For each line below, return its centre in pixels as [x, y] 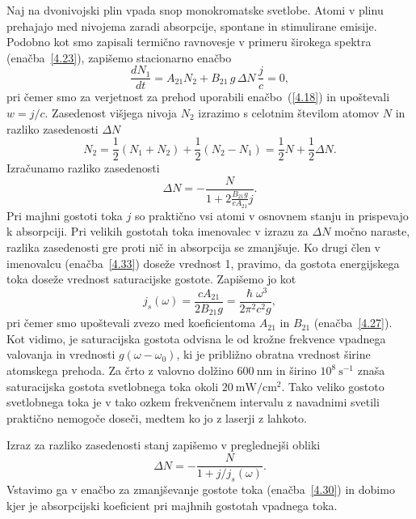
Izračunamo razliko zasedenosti [83, 168]
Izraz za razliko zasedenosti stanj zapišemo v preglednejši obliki [164, 445]
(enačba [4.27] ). [353, 323]
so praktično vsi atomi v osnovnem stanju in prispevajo [271, 215]
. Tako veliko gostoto [333, 386]
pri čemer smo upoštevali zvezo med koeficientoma [131, 323]
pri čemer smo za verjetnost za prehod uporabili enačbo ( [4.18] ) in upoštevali [198, 97]
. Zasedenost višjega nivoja [111, 113]
